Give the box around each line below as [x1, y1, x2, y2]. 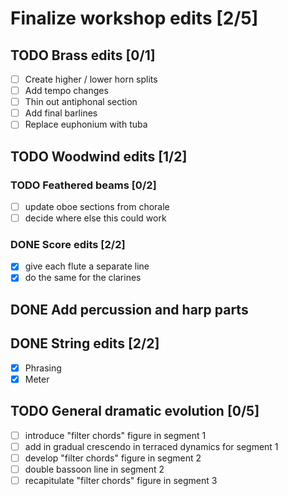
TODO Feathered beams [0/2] [10, 178, 157, 192]
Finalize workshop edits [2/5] [10, 7, 259, 30]
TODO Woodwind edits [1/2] [10, 148, 188, 165]
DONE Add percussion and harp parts [10, 301, 249, 318]
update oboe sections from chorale [24, 201, 170, 212]
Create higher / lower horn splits [24, 73, 158, 85]
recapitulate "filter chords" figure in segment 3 [24, 474, 218, 486]
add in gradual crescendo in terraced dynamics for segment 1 [24, 440, 279, 452]
